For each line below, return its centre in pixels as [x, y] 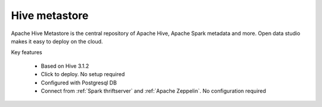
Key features [27, 52]
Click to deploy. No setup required [83, 74]
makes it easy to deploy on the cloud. [57, 41]
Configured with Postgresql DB [79, 83]
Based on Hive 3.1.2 [65, 66]
